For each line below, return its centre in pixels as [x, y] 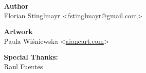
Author [16, 6]
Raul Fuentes [24, 66]
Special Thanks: [31, 57]
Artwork [18, 31]
